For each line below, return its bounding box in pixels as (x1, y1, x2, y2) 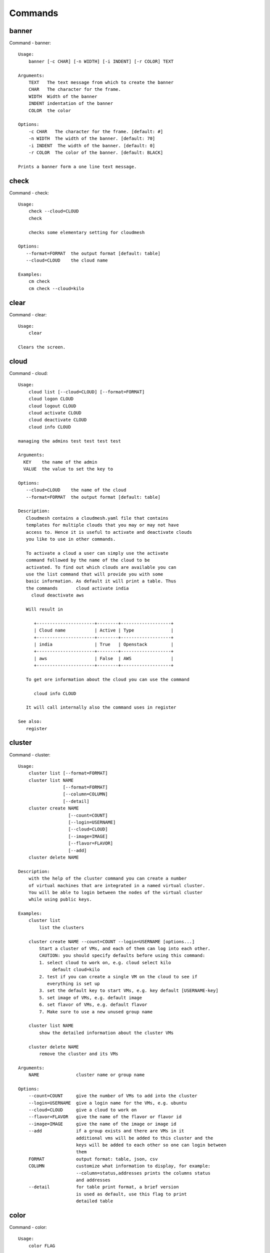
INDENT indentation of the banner (28, 101, 113, 106)
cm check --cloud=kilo (28, 286, 84, 291)
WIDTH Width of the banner (28, 93, 97, 99)
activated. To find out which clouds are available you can (25, 564, 176, 570)
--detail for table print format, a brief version (28, 1184, 179, 1190)
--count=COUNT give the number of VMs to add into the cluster (28, 1093, 197, 1099)
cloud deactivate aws (31, 592, 84, 598)
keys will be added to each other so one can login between (75, 1142, 226, 1148)
